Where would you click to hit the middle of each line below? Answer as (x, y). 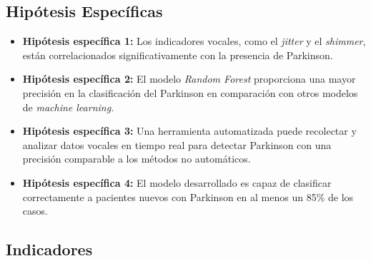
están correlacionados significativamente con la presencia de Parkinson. (178, 55)
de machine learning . (68, 107)
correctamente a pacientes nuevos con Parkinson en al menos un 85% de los (188, 196)
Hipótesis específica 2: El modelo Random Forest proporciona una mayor (189, 79)
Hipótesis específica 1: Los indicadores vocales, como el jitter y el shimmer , (194, 41)
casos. (35, 211)
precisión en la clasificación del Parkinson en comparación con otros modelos (190, 92)
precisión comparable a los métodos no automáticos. (137, 159)
